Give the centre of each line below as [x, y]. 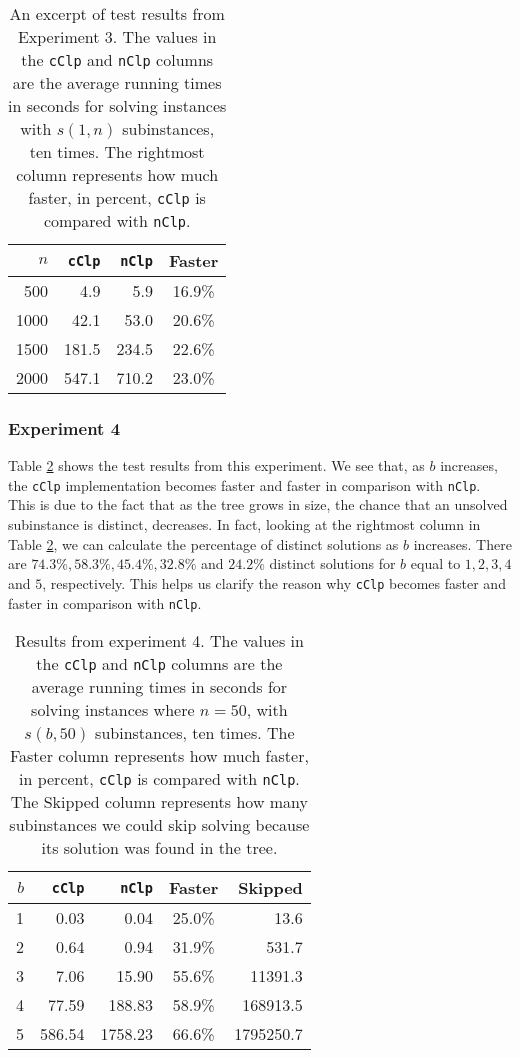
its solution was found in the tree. [159, 848]
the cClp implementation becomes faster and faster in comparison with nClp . [244, 484]
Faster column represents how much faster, [159, 756]
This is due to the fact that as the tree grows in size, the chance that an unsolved [258, 504]
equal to [435, 563]
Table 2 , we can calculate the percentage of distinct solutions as [203, 543]
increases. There [462, 543]
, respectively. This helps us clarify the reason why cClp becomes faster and [274, 582]
